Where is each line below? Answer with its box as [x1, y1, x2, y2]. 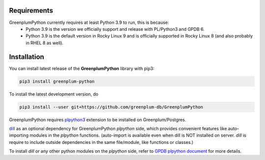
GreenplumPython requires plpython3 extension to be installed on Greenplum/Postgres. [9, 117, 186, 122]
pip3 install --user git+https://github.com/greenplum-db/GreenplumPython [19, 104, 204, 110]
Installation [9, 53, 44, 61]
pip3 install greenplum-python [19, 79, 95, 84]
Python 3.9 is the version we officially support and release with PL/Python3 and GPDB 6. [26, 26, 205, 32]
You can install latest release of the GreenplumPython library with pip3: [9, 65, 155, 71]
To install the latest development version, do [9, 91, 99, 97]
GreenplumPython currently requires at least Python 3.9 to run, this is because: [9, 20, 169, 25]
